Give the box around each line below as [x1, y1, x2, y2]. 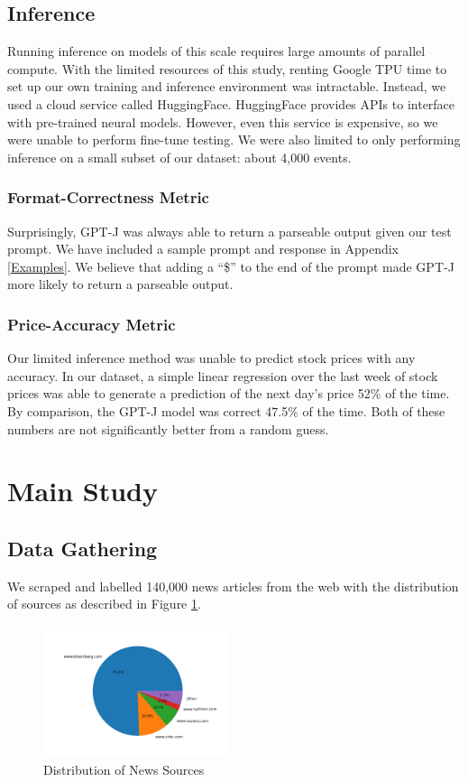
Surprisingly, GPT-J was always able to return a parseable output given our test [7, 221, 452, 240]
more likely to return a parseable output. [7, 275, 234, 293]
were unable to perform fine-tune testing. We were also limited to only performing [7, 130, 461, 149]
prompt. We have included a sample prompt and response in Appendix [7, 239, 399, 258]
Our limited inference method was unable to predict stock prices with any [7, 349, 416, 368]
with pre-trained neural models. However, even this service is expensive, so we [7, 112, 438, 131]
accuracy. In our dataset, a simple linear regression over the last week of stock [7, 366, 438, 385]
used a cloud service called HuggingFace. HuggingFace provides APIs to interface [7, 94, 455, 113]
